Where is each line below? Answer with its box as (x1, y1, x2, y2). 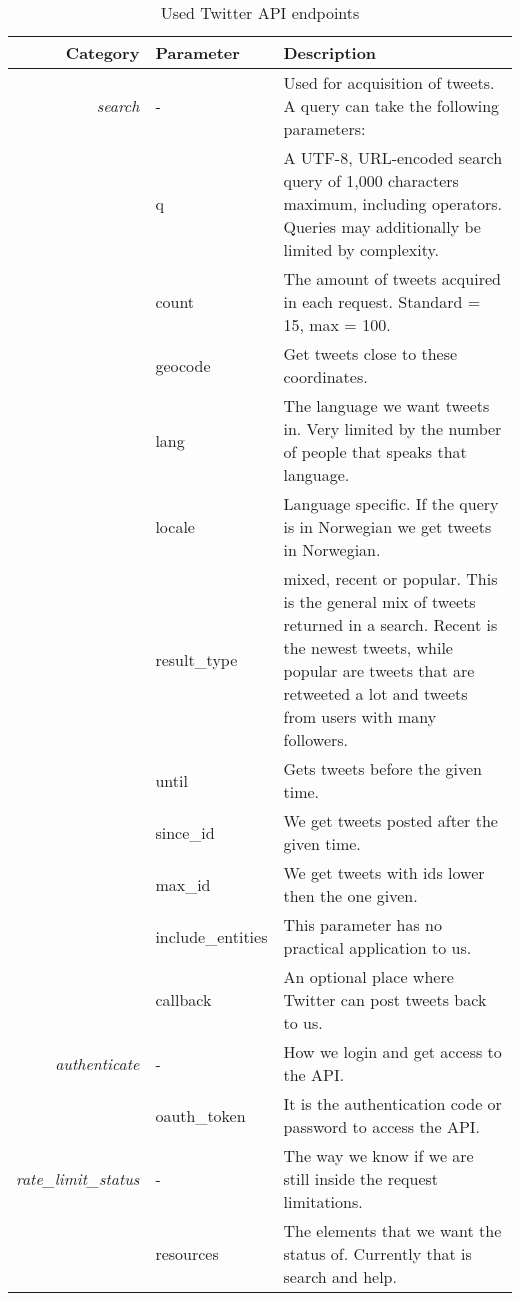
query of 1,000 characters (283, 169, 459, 192)
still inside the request (283, 1167, 439, 1190)
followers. (283, 728, 349, 751)
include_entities (155, 924, 268, 948)
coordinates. (283, 365, 368, 388)
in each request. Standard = (283, 290, 481, 313)
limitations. (283, 1190, 363, 1213)
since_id (155, 820, 215, 844)
